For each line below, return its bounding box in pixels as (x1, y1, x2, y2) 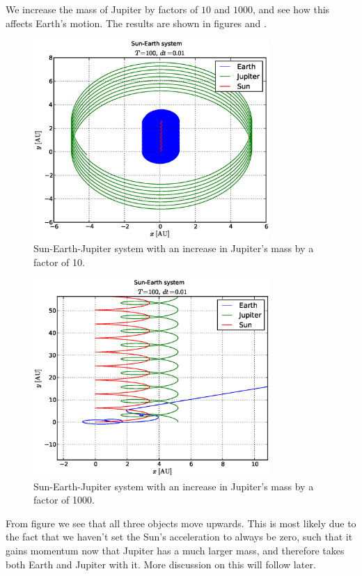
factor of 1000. (33, 492, 95, 507)
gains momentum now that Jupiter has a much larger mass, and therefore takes (6, 543, 345, 557)
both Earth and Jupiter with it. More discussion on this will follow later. (6, 556, 316, 571)
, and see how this (252, 2, 330, 16)
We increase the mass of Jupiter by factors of (6, 2, 198, 16)
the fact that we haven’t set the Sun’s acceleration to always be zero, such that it (6, 529, 353, 544)
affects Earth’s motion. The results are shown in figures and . (6, 15, 267, 30)
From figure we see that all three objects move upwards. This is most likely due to (6, 515, 356, 530)
